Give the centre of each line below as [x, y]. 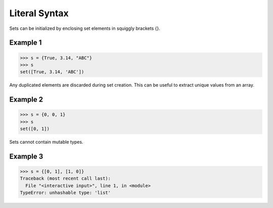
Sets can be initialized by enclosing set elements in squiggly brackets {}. [85, 28]
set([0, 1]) [35, 129]
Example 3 [26, 156]
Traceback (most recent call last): [65, 179]
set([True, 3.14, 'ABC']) [52, 72]
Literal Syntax [39, 13]
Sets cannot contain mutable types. [46, 142]
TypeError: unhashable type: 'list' [65, 193]
